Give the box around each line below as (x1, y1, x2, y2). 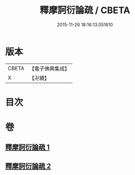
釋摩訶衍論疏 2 (5, 162, 52, 170)
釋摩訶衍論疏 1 (5, 143, 50, 152)
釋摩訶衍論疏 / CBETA (39, 5, 130, 16)
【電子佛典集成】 (29, 65, 70, 72)
